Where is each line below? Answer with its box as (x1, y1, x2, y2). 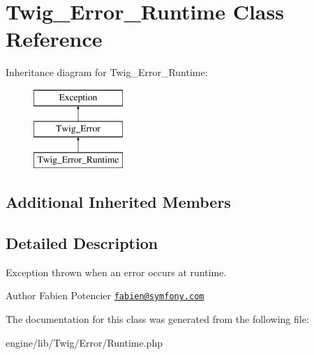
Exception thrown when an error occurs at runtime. (6, 264, 227, 279)
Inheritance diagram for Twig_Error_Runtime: (6, 65, 208, 80)
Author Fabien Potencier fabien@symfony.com (6, 288, 204, 303)
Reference (6, 24, 103, 53)
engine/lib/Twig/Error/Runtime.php (6, 335, 163, 349)
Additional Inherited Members (6, 191, 231, 213)
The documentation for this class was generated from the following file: (6, 312, 309, 326)
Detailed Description (6, 232, 158, 254)
